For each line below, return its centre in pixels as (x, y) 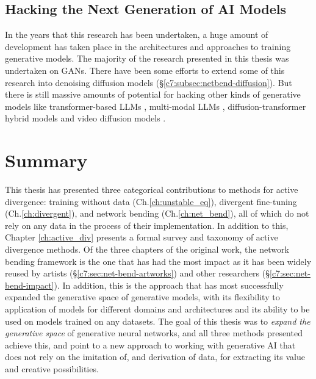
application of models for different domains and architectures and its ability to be (157, 309)
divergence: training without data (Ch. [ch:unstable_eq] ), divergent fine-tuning (151, 201)
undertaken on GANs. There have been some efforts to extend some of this (145, 70)
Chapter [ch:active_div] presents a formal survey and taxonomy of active (142, 237)
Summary (46, 160)
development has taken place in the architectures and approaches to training (148, 46)
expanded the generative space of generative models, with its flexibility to (142, 297)
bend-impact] (30, 285)
